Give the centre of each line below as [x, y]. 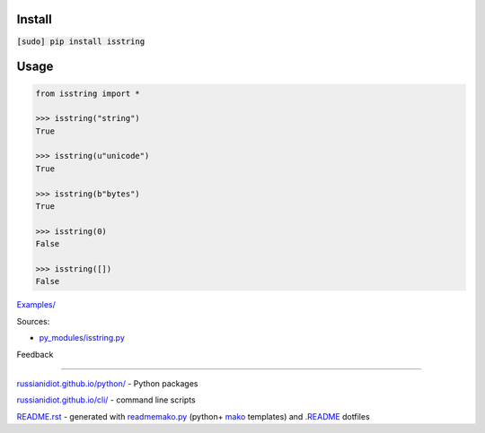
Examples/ [36, 305]
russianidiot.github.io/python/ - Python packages [107, 383]
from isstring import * [88, 93]
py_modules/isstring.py [82, 338]
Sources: [33, 321]
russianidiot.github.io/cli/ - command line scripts [106, 400]
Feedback [35, 354]
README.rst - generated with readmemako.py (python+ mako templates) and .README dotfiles [193, 416]
